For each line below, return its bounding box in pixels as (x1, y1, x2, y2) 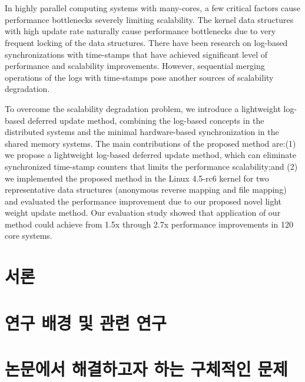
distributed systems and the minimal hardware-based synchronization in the (5, 126, 279, 138)
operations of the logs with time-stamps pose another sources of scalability (5, 71, 274, 83)
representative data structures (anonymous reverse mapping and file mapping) (5, 183, 287, 196)
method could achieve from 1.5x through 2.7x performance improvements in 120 (5, 218, 293, 230)
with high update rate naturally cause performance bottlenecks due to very (5, 25, 276, 37)
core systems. (5, 229, 52, 242)
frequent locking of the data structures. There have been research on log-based (5, 36, 288, 48)
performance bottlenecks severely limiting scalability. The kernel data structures (5, 13, 294, 25)
